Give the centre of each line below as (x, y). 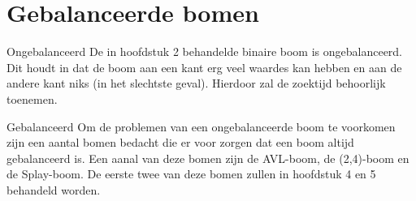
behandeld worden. (54, 189)
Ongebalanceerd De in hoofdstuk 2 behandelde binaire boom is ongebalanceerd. (205, 51)
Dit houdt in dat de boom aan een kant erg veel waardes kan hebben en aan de (204, 67)
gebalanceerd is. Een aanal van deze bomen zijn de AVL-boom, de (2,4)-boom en (208, 158)
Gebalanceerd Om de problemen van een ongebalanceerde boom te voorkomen (201, 126)
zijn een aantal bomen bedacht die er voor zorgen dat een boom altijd (180, 142)
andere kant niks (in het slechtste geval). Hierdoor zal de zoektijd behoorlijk (196, 83)
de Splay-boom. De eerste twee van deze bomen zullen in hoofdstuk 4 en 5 (191, 174)
